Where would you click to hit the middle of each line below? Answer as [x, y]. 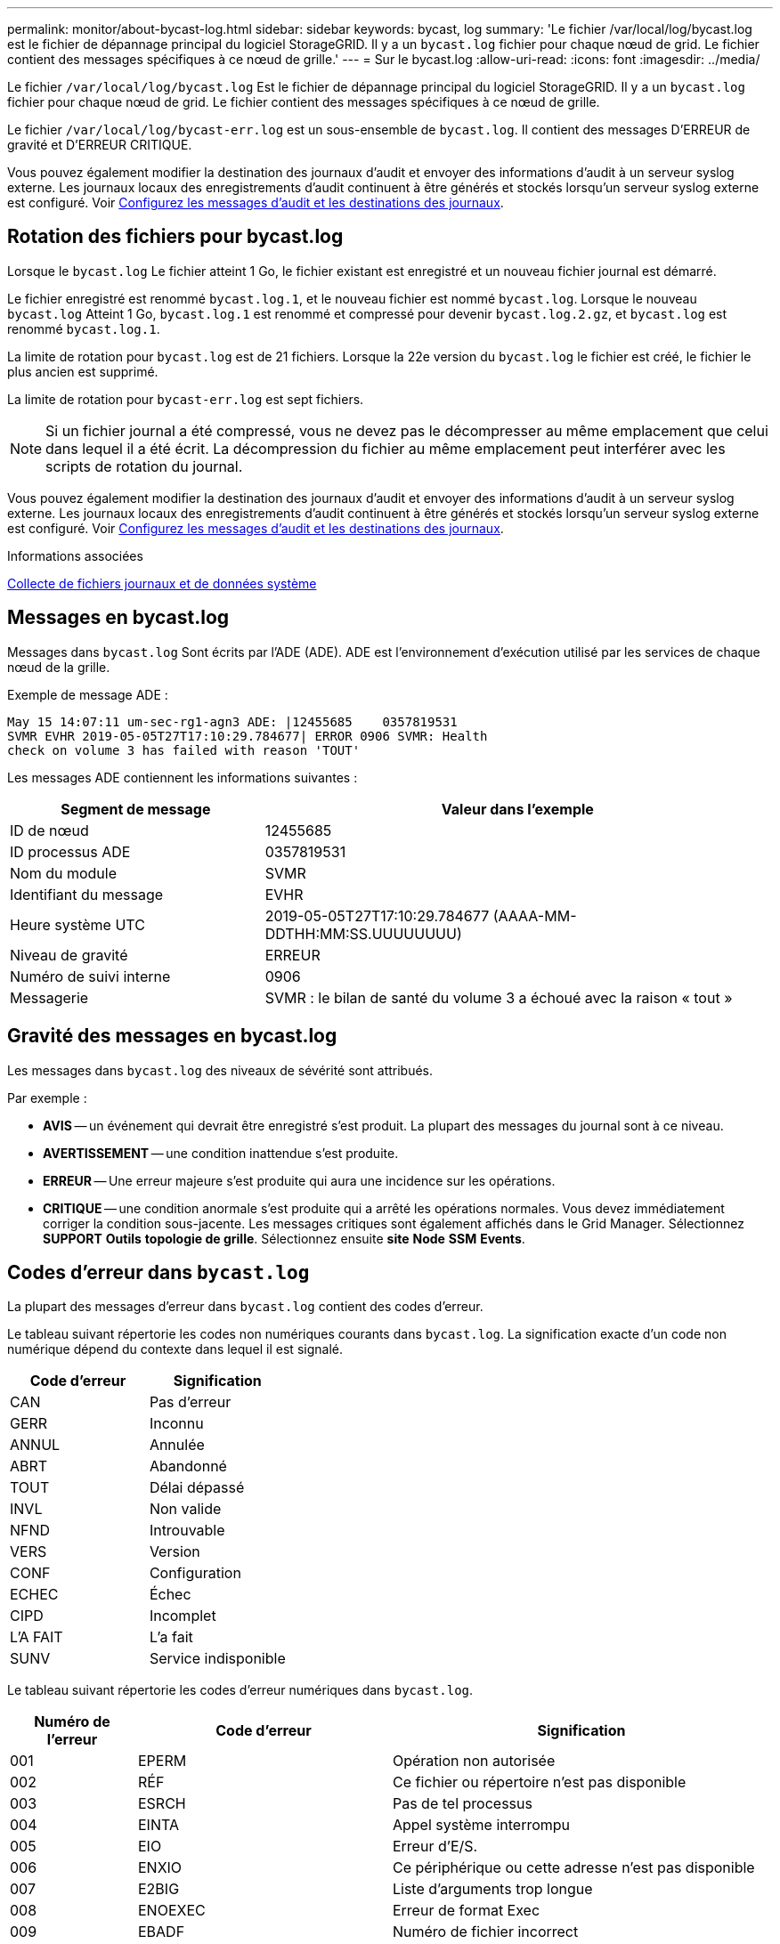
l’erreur [72, 1740]
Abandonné [188, 1466]
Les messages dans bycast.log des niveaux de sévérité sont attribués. [220, 1070]
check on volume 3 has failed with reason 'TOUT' [184, 750]
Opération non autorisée [474, 1761]
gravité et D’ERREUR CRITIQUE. [100, 145]
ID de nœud [49, 830]
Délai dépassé [197, 1488]
